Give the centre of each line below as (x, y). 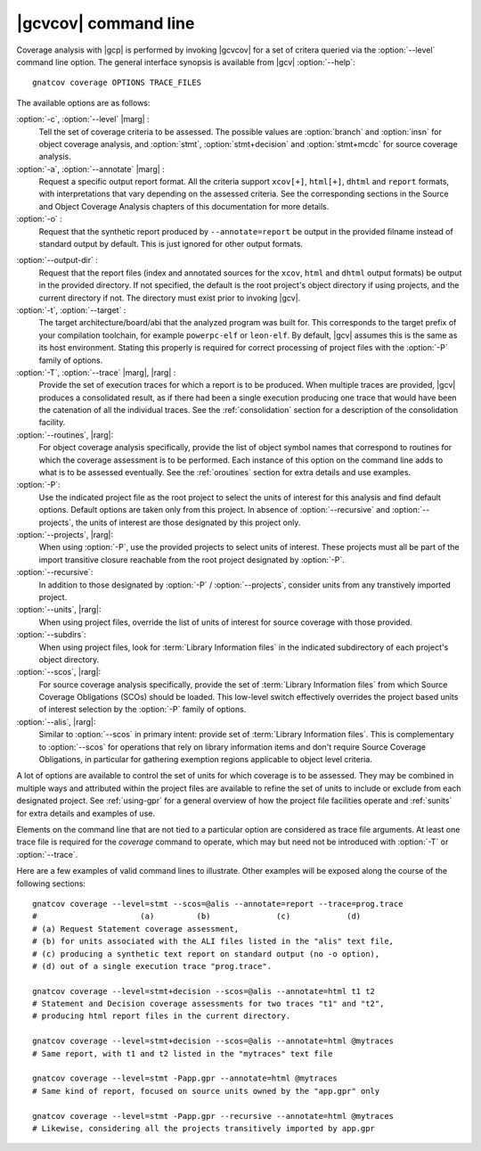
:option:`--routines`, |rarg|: (65, 435)
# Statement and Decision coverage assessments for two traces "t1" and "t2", (208, 1004)
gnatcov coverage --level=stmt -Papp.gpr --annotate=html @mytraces (185, 1078)
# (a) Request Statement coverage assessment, (136, 929)
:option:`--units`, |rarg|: (59, 610)
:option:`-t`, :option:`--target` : (71, 310)
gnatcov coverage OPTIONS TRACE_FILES (117, 83)
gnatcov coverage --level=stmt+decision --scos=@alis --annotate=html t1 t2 (204, 991)
